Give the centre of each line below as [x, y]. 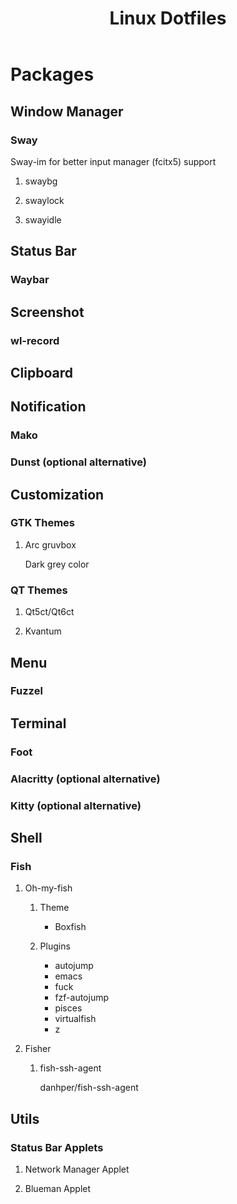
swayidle [43, 219]
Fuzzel [26, 691]
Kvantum [43, 631]
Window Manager [67, 111]
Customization [57, 494]
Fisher [38, 1049]
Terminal [38, 723]
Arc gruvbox [50, 544]
